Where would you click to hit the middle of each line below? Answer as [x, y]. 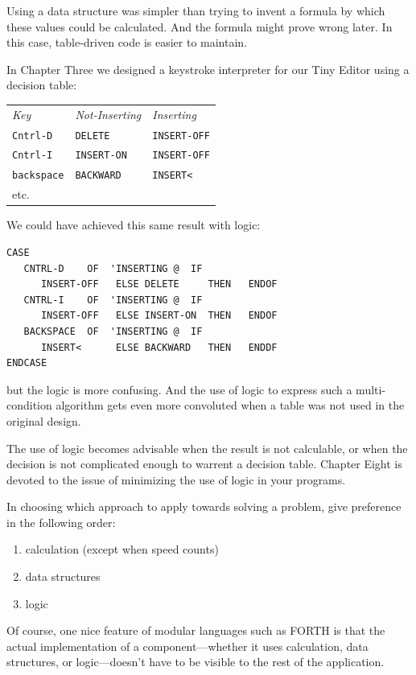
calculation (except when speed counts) [122, 549]
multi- [371, 389]
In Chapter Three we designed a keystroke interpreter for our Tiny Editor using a [208, 69]
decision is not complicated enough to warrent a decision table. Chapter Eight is [204, 464]
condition [29, 405]
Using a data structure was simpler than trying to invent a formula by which [196, 10]
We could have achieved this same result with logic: [134, 225]
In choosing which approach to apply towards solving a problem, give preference [204, 506]
